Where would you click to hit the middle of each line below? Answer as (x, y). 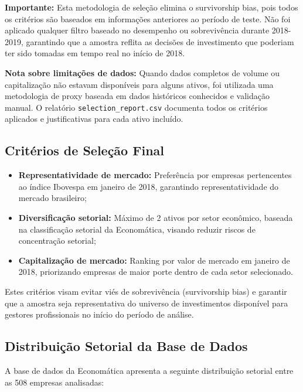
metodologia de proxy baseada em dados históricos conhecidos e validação (137, 96)
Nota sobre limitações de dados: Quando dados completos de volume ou (142, 72)
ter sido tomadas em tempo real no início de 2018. (95, 53)
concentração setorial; (57, 241)
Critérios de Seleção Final (84, 150)
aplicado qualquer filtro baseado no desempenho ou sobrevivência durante (137, 30)
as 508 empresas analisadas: (55, 382)
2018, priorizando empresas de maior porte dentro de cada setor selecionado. (156, 272)
